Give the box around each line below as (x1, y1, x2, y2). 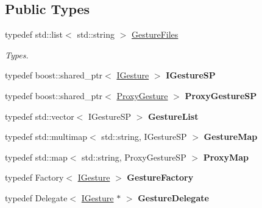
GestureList (148, 109, 199, 122)
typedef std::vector (5, 109, 74, 122)
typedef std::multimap (5, 130, 88, 143)
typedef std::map (5, 150, 68, 163)
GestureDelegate (138, 191, 209, 204)
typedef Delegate (5, 191, 68, 204)
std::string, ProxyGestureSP (82, 150, 186, 163)
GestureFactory (127, 171, 194, 184)
